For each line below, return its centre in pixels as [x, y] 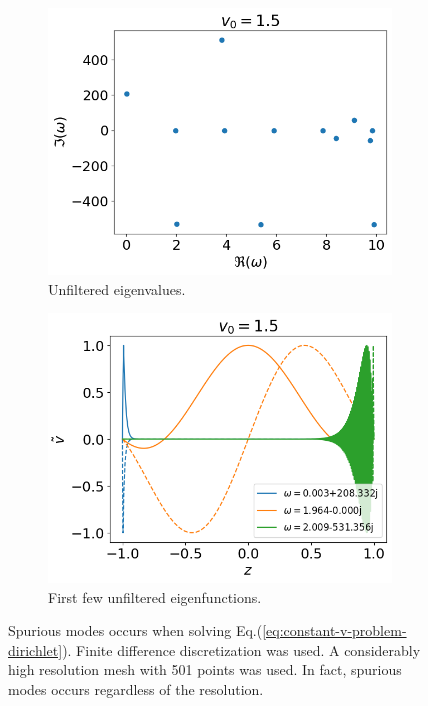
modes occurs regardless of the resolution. [136, 689]
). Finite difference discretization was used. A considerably [241, 649]
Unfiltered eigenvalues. [117, 288]
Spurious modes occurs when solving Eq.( [135, 630]
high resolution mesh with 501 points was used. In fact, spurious [205, 669]
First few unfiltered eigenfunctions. [155, 596]
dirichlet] [35, 649]
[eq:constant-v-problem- [334, 630]
